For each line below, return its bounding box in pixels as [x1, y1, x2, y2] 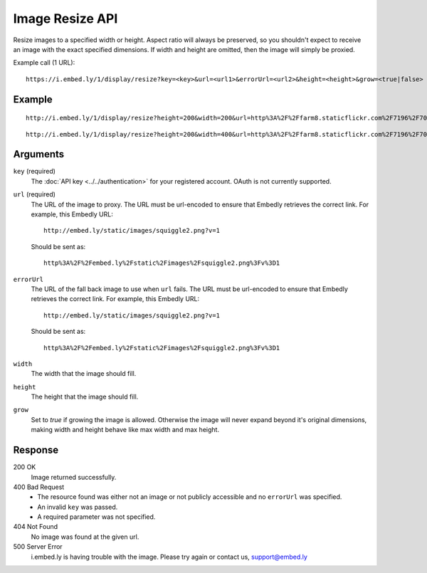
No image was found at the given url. [31, 532, 139, 541]
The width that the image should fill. [31, 369, 137, 378]
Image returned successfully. [31, 473, 117, 481]
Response [13, 444, 59, 456]
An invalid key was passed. [37, 503, 118, 511]
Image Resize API [13, 11, 118, 26]
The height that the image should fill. [31, 392, 139, 401]
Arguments [13, 148, 65, 160]
